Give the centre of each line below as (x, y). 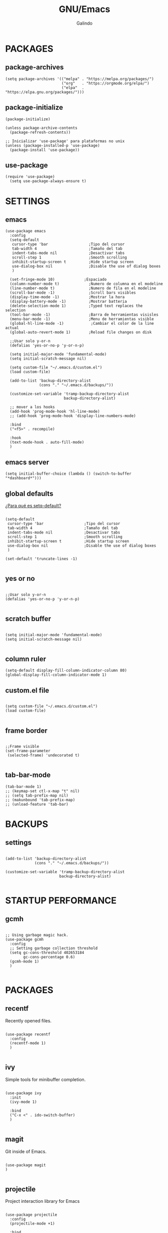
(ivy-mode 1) (23, 1102)
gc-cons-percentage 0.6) (49, 957)
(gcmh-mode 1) (24, 961)
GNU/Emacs (85, 9)
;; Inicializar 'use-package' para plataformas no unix (65, 141)
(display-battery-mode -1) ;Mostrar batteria (68, 302)
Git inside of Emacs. (26, 1151)
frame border (26, 730)
